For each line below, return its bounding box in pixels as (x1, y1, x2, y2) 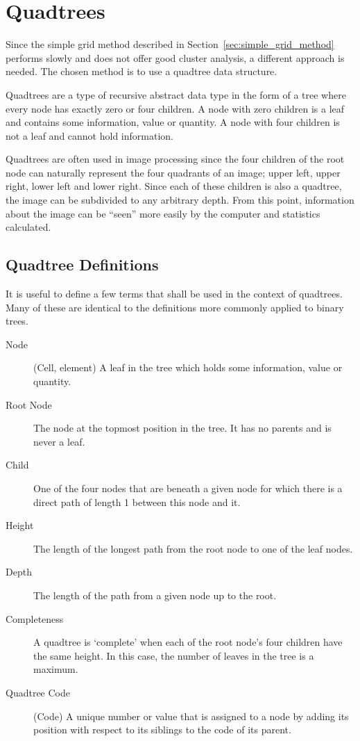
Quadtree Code (6, 685, 70, 699)
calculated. (6, 220, 51, 234)
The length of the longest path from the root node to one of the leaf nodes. (33, 541, 353, 555)
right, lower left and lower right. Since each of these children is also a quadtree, (6, 179, 342, 193)
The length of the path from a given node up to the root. (33, 587, 277, 602)
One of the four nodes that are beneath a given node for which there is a (33, 480, 343, 495)
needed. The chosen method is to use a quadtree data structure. (6, 64, 277, 79)
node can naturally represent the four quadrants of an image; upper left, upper (6, 165, 341, 179)
